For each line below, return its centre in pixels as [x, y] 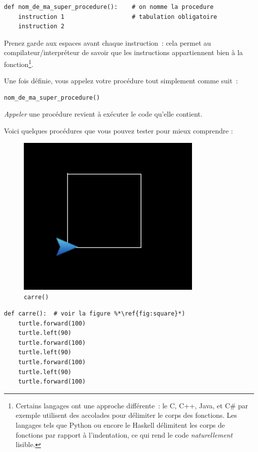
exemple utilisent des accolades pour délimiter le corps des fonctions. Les [126, 415]
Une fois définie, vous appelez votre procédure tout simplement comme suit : [121, 81]
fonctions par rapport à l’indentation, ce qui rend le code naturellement [124, 434]
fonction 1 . [19, 63]
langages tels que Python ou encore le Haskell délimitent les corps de [120, 425]
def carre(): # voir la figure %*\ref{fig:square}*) [95, 314]
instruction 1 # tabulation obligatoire [118, 17]
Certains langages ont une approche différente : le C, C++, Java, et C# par [132, 405]
